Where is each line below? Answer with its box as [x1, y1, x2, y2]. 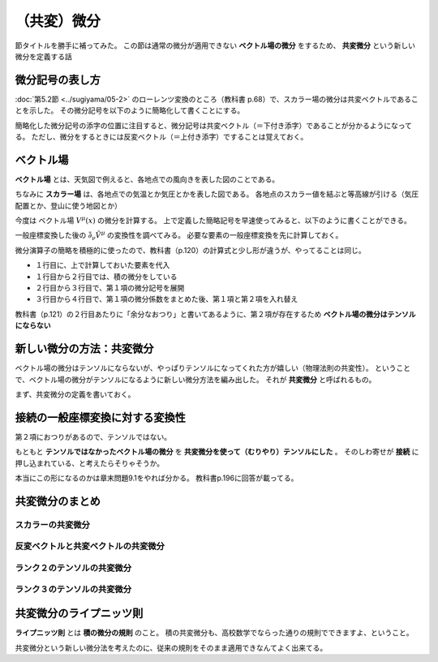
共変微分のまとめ [15, 494, 101, 508]
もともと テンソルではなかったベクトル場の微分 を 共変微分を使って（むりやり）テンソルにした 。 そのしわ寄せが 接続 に [15, 447, 419, 457]
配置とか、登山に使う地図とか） [15, 200, 122, 210]
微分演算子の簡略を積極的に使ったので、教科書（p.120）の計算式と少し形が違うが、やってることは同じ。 [15, 245, 366, 255]
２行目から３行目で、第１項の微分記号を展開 [35, 283, 185, 293]
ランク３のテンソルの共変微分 [15, 584, 132, 595]
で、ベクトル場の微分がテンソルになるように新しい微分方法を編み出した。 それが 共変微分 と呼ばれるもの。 [15, 374, 376, 385]
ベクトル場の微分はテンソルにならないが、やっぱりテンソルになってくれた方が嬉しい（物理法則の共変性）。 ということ [15, 363, 411, 373]
